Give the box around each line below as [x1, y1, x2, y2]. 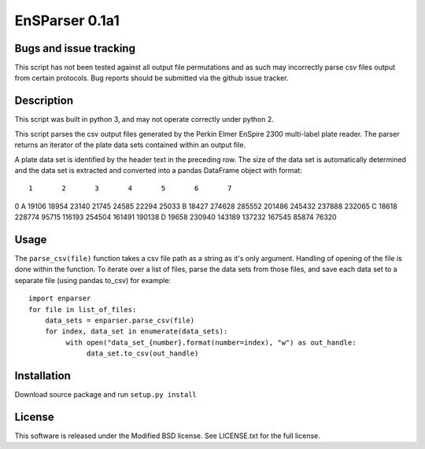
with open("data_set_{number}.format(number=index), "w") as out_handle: [65, 338, 357, 347]
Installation [14, 369, 71, 382]
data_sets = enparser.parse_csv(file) [44, 315, 195, 325]
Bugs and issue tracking [14, 42, 135, 55]
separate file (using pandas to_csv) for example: [14, 275, 172, 285]
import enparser [28, 294, 91, 303]
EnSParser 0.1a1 [14, 12, 120, 29]
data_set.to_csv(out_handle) [87, 349, 199, 358]
